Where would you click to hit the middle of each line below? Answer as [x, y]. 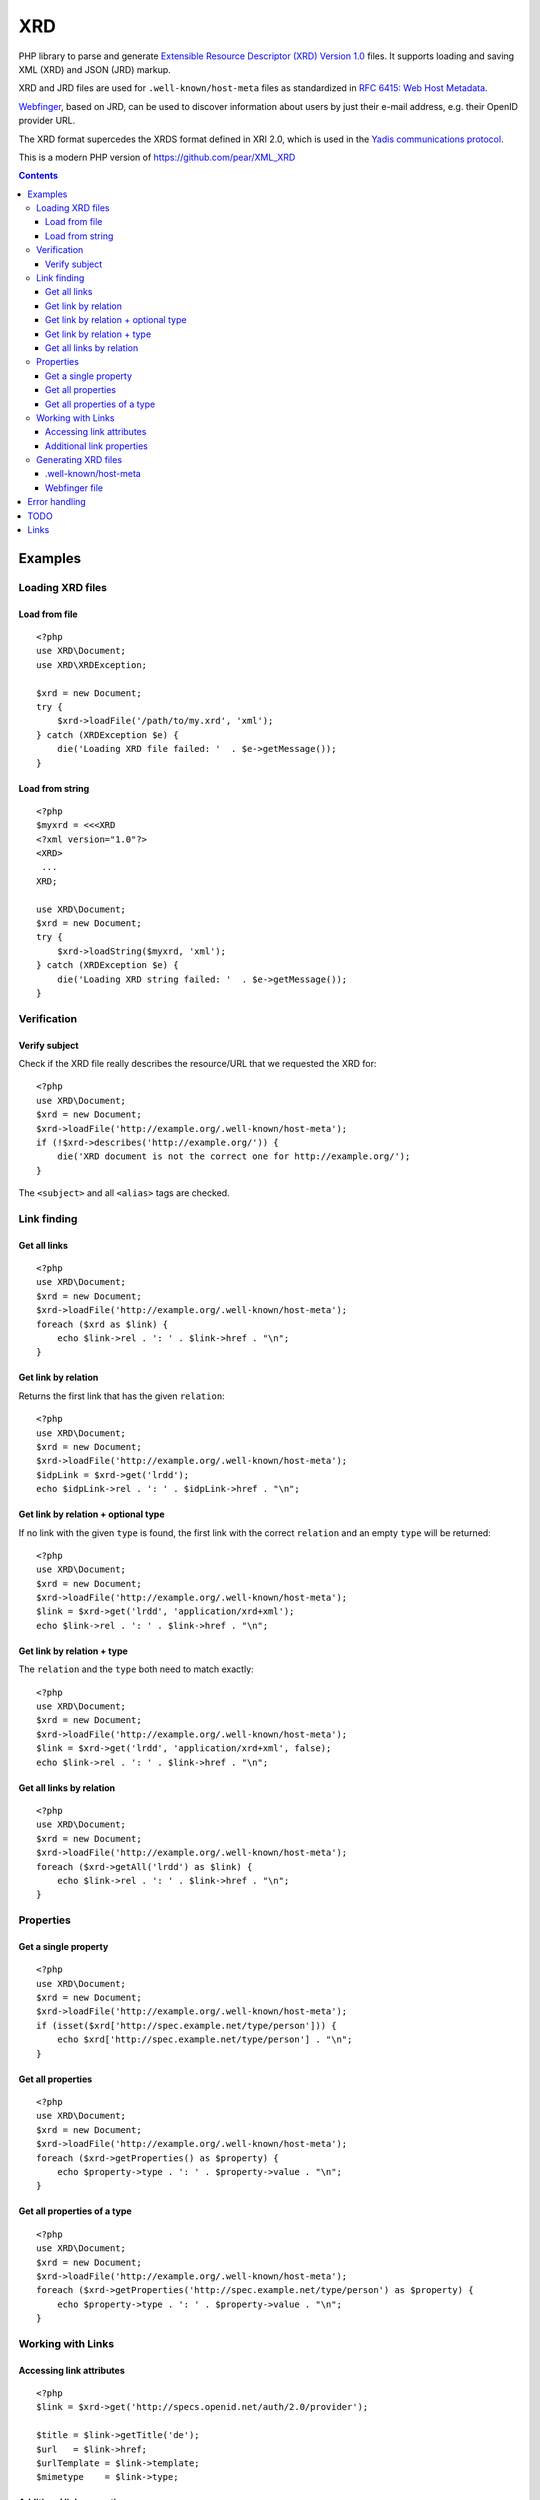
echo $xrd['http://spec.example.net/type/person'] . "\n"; [204, 2039]
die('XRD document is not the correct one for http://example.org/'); [233, 1156]
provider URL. [47, 121]
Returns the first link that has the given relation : [121, 1396]
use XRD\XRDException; [92, 664]
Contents [38, 176]
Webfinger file [74, 487]
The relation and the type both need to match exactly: [136, 1669]
